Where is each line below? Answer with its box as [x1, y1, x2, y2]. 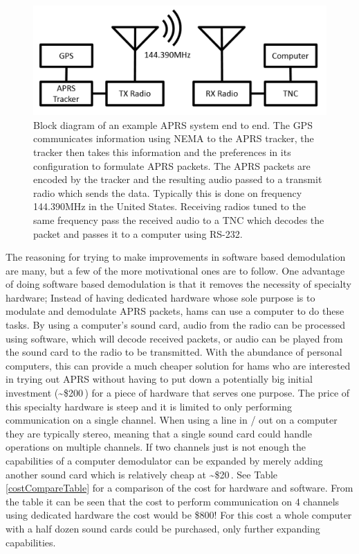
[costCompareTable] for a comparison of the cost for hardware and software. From [6, 481, 353, 495]
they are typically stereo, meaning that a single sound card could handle [6, 426, 312, 440]
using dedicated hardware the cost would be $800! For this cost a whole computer [6, 508, 352, 522]
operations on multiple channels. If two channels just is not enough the [6, 440, 306, 454]
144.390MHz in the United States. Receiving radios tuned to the [33, 199, 306, 214]
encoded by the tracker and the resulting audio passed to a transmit [33, 172, 322, 187]
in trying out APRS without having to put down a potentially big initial [6, 372, 313, 386]
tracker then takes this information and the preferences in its [33, 144, 291, 159]
